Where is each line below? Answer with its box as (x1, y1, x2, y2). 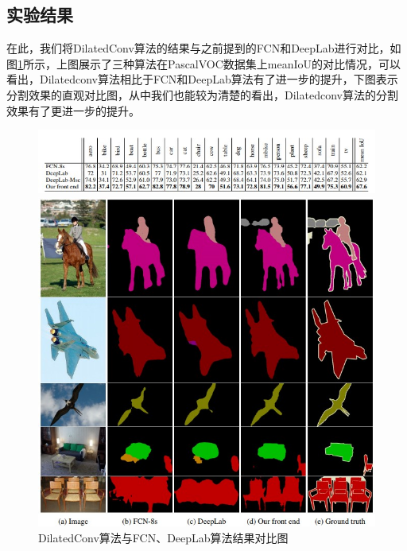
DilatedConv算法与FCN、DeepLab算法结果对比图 (38, 529, 289, 545)
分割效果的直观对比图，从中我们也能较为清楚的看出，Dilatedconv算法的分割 (6, 86, 398, 103)
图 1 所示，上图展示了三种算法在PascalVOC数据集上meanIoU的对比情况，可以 (6, 55, 401, 72)
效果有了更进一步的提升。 (6, 102, 140, 118)
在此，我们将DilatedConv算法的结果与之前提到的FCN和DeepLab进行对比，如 (6, 40, 401, 56)
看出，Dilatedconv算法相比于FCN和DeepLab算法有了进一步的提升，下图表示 (6, 71, 398, 87)
